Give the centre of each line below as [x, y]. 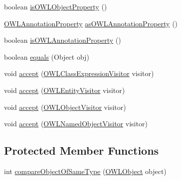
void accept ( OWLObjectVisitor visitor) [65, 107]
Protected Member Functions [82, 150]
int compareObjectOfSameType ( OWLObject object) [85, 171]
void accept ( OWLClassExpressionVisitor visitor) [79, 73]
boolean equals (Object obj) [47, 56]
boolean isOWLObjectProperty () [56, 6]
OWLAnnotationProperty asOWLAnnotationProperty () [91, 23]
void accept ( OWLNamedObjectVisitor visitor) [76, 124]
